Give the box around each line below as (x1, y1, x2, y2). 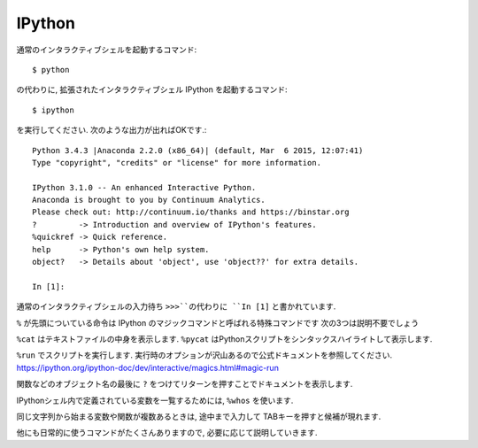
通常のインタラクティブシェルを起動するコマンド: (16, 44, 197, 55)
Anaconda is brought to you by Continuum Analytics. (32, 195, 266, 205)
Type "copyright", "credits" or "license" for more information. (32, 158, 322, 167)
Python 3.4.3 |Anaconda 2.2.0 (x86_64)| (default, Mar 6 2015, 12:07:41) (32, 145, 364, 155)
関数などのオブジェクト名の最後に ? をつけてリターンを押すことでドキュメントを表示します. (16, 379, 353, 390)
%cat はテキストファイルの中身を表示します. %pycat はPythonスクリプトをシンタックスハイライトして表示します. (16, 333, 433, 344)
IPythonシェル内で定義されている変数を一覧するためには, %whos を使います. (16, 395, 294, 406)
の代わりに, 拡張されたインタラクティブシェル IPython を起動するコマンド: (16, 84, 288, 95)
